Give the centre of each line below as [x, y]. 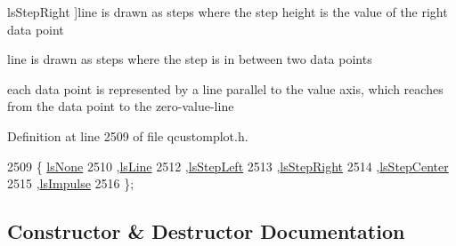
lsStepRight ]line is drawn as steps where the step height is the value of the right [228, 12]
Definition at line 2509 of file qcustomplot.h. [128, 135]
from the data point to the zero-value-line [121, 106]
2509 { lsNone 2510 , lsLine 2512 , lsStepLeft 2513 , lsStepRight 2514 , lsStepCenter [228, 166]
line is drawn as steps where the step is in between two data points [190, 59]
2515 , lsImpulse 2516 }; [71, 183]
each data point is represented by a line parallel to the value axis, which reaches [225, 88]
